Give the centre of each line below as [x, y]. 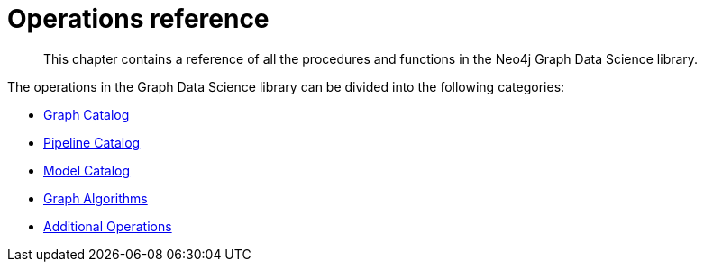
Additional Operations [108, 226]
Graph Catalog [87, 114]
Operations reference [138, 19]
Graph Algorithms [96, 198]
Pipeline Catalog [92, 142]
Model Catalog [87, 170]
